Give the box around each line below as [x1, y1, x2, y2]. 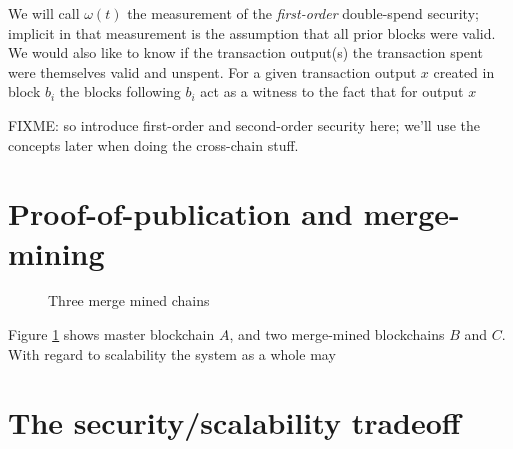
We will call [8, 3, 80, 23]
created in [433, 61, 495, 82]
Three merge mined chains [48, 290, 210, 311]
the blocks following [59, 81, 181, 102]
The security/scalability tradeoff [8, 402, 461, 443]
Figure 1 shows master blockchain [8, 324, 215, 345]
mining [8, 232, 105, 273]
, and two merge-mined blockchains [229, 324, 445, 345]
